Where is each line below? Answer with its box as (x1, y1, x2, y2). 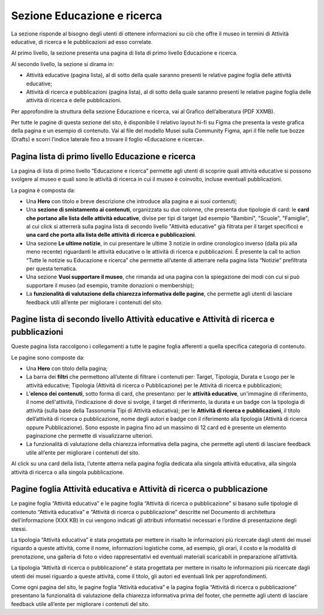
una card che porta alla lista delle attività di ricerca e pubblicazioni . (26, 231, 197, 239)
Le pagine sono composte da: (11, 353, 85, 361)
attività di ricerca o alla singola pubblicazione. (11, 468, 124, 476)
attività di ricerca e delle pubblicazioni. (26, 97, 122, 104)
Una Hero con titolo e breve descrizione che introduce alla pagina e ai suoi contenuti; (26, 197, 237, 204)
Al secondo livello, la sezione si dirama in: (11, 60, 114, 67)
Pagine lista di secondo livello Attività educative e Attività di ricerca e (11, 314, 275, 325)
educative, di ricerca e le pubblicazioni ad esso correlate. (11, 38, 153, 45)
